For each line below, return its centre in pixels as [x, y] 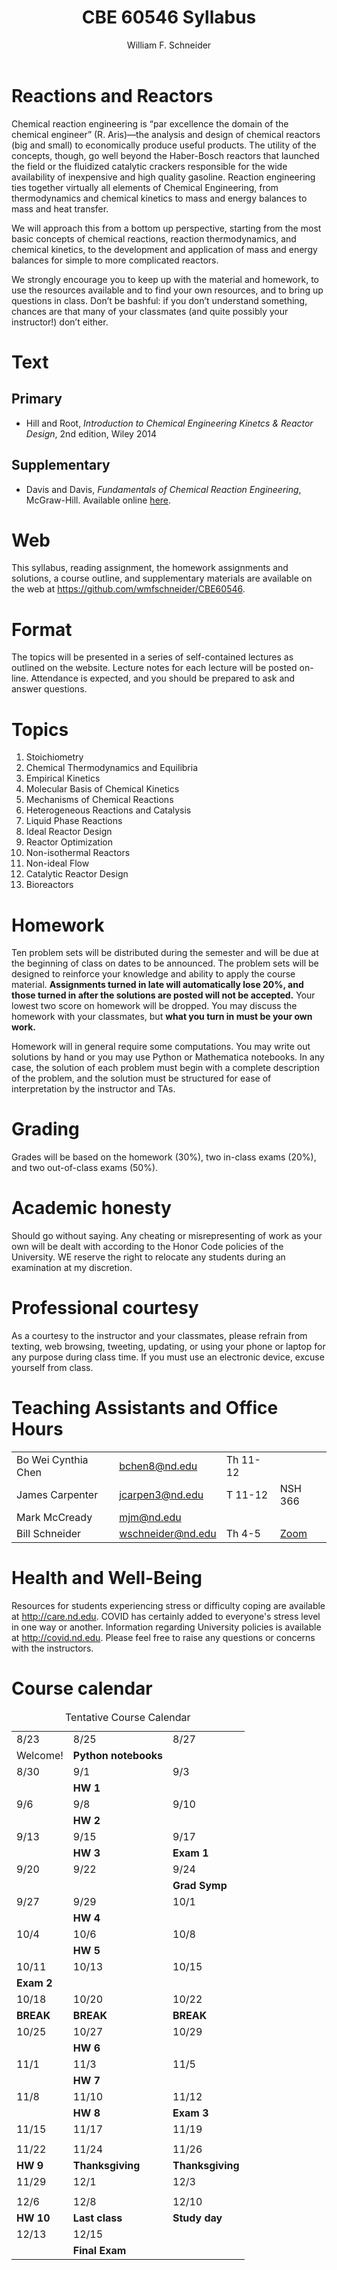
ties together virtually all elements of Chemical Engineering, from [145, 187]
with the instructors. [52, 1648]
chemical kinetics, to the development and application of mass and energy [164, 249]
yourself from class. [52, 1368]
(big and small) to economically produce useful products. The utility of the [164, 145]
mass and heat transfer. [60, 208]
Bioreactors [49, 885]
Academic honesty [91, 1208]
